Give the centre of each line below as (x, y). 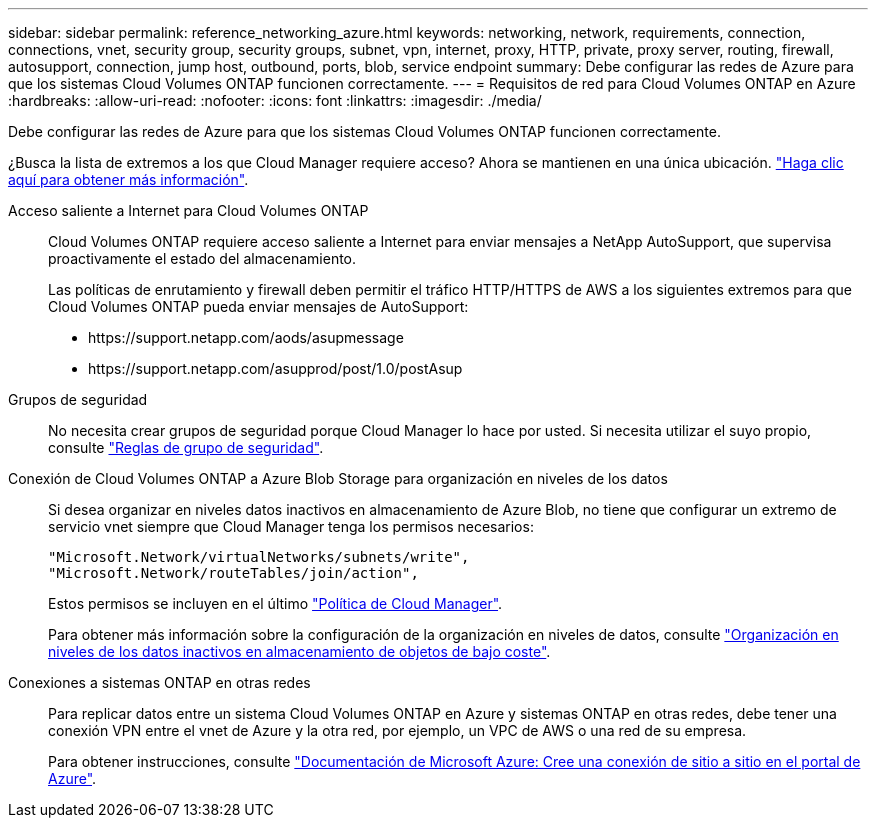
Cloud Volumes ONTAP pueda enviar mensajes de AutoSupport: (258, 306)
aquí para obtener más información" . (128, 179)
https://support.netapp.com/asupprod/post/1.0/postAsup (275, 368)
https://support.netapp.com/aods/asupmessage (246, 337)
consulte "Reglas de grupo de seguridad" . (186, 447)
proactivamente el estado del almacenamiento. (202, 258)
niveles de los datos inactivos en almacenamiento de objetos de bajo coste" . (299, 651)
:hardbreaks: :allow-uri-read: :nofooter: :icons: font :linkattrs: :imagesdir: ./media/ (275, 100)
